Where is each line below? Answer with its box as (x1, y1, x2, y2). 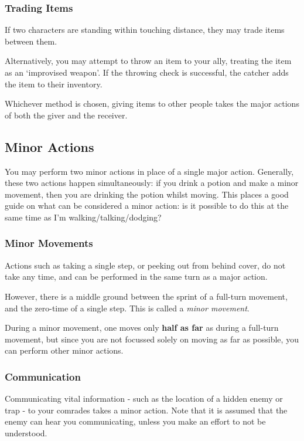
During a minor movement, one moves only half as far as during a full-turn (5, 321, 279, 334)
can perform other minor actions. (5, 344, 124, 357)
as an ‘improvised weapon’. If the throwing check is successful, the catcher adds (5, 66, 289, 78)
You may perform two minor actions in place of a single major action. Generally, (5, 165, 294, 177)
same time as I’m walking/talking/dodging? (5, 211, 162, 223)
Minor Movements (5, 236, 93, 250)
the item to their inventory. (5, 77, 103, 90)
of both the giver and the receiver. (5, 108, 128, 121)
